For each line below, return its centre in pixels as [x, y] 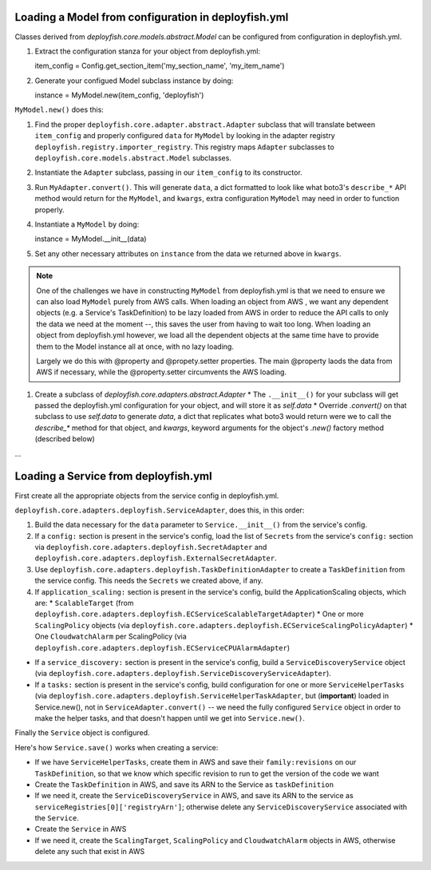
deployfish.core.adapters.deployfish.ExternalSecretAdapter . [156, 558]
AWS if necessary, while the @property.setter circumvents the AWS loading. [162, 372]
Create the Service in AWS [81, 829]
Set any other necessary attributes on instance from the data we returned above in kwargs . [188, 253]
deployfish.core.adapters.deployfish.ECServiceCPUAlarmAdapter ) [162, 647]
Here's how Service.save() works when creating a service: [117, 747]
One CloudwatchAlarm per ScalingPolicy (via [111, 637]
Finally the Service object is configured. [83, 733]
